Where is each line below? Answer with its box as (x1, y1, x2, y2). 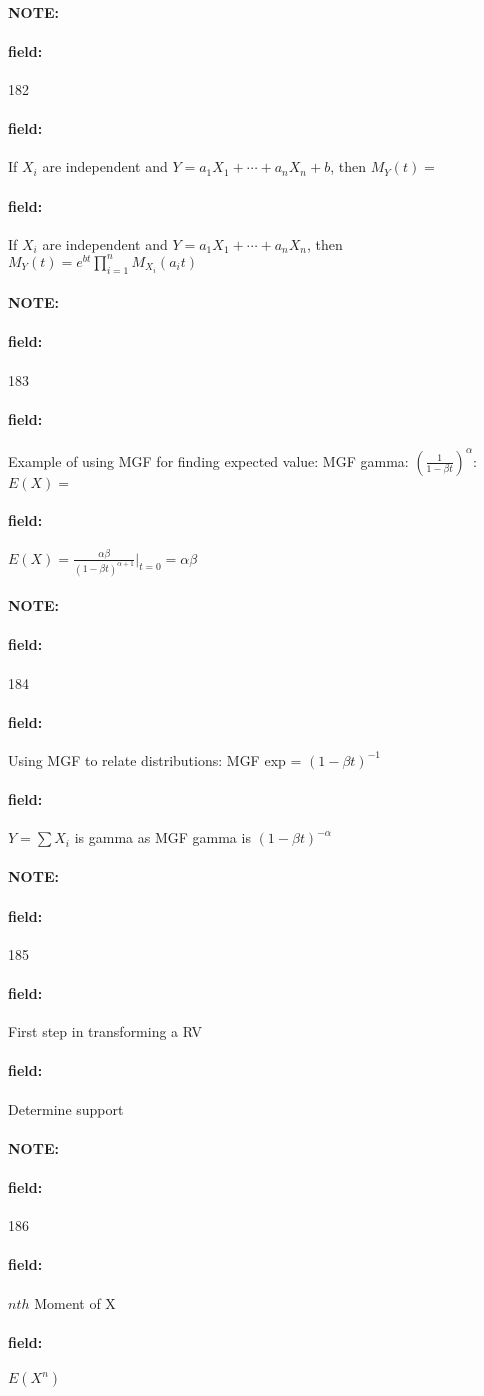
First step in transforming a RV (8, 1021, 203, 1042)
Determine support (8, 1098, 124, 1119)
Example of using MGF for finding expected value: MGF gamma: (8, 450, 409, 471)
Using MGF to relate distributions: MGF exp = (8, 749, 302, 770)
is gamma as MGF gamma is (74, 827, 251, 848)
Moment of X (34, 1292, 116, 1313)
